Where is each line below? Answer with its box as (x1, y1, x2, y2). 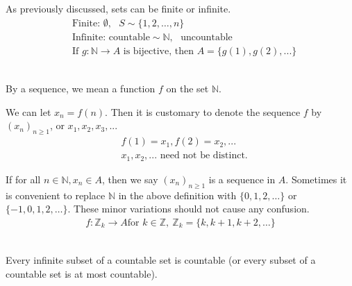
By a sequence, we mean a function (6, 81, 156, 96)
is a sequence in (208, 171, 276, 186)
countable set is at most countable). (6, 266, 158, 280)
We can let (6, 104, 51, 119)
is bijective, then (123, 46, 194, 56)
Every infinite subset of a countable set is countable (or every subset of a (6, 253, 316, 267)
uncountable (181, 32, 233, 42)
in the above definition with (118, 187, 237, 202)
